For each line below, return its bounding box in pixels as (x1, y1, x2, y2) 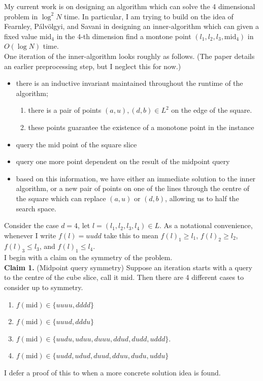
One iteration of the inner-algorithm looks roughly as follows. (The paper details (4, 50, 255, 61)
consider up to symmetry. (4, 282, 83, 293)
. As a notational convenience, (159, 220, 253, 231)
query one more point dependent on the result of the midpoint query (16, 156, 230, 167)
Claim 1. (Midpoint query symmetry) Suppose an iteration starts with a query (4, 262, 252, 272)
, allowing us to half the (165, 193, 239, 203)
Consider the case (4, 220, 59, 231)
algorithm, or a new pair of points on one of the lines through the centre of (16, 183, 250, 194)
